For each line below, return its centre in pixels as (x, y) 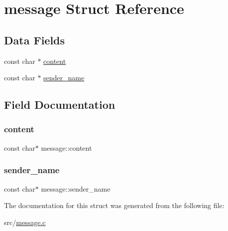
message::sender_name (76, 188)
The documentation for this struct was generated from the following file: (114, 205)
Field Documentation (60, 105)
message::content (66, 147)
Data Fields (35, 40)
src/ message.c (25, 222)
